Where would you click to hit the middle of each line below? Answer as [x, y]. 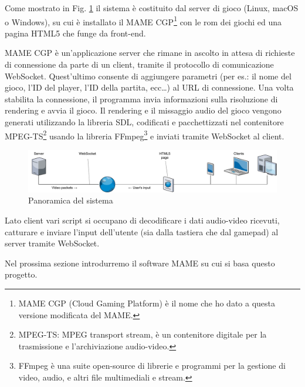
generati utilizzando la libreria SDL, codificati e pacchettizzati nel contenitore [144, 122]
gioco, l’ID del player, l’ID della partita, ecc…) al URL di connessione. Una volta [149, 87]
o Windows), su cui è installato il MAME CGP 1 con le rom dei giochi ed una [143, 21]
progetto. [21, 274]
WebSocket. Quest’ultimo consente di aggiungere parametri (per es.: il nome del [148, 76]
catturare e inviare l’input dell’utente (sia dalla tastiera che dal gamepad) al [142, 231]
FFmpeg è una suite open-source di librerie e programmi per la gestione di [152, 366]
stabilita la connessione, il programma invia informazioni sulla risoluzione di [141, 99]
